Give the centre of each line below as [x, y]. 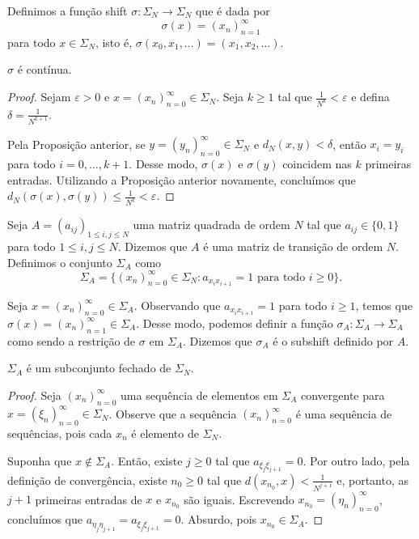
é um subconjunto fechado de [99, 368]
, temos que [384, 305]
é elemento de [165, 433]
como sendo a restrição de [72, 340]
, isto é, [114, 42]
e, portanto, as [372, 480]
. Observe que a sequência [173, 413]
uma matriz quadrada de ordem [212, 225]
